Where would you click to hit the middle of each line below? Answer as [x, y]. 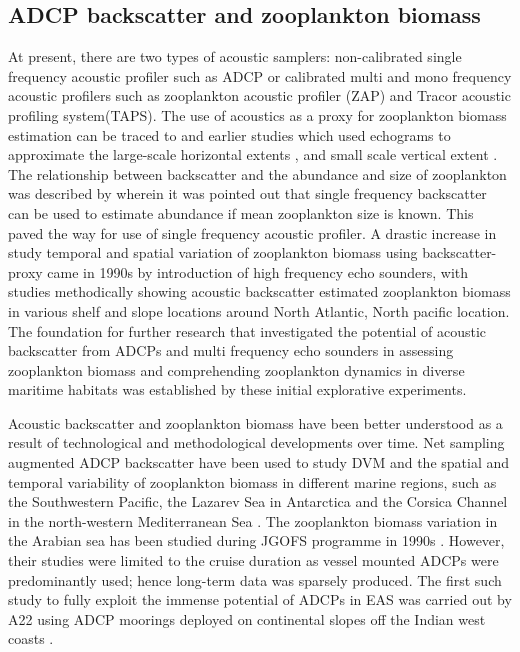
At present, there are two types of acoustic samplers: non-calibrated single [235, 56]
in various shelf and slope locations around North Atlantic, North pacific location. [259, 310]
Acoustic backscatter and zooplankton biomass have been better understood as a [255, 422]
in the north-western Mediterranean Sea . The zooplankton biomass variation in [253, 520]
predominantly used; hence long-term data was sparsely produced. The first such [255, 579]
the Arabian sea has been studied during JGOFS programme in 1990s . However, [256, 540]
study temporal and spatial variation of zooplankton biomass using [213, 252]
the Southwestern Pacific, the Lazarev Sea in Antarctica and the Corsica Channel [258, 501]
